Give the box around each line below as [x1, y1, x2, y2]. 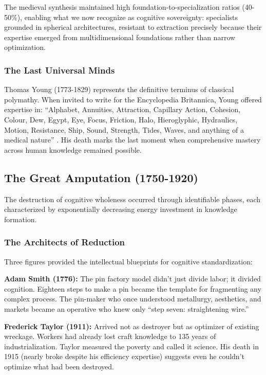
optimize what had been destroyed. [4, 361, 115, 371]
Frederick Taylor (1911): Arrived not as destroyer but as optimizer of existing [4, 320, 259, 331]
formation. [4, 213, 37, 224]
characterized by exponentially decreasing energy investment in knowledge [4, 204, 237, 215]
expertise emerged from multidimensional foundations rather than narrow [4, 31, 236, 42]
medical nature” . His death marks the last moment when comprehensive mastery [4, 134, 261, 145]
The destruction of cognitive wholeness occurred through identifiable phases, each [4, 193, 261, 204]
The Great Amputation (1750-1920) [4, 169, 198, 185]
